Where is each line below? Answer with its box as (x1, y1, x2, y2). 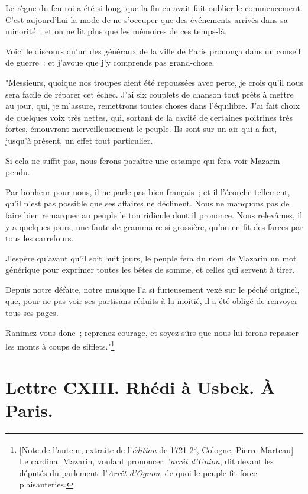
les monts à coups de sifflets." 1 (5, 338, 115, 352)
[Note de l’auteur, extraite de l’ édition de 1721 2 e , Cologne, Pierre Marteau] (19, 441, 294, 456)
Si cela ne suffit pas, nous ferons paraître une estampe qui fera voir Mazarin (5, 154, 280, 166)
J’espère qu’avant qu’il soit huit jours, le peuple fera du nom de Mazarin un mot (5, 251, 297, 264)
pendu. (5, 166, 30, 178)
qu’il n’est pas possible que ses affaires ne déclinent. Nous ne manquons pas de (5, 197, 290, 209)
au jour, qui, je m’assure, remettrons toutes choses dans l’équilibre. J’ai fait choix (5, 99, 300, 112)
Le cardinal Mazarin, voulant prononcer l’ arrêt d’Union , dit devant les (19, 455, 274, 467)
